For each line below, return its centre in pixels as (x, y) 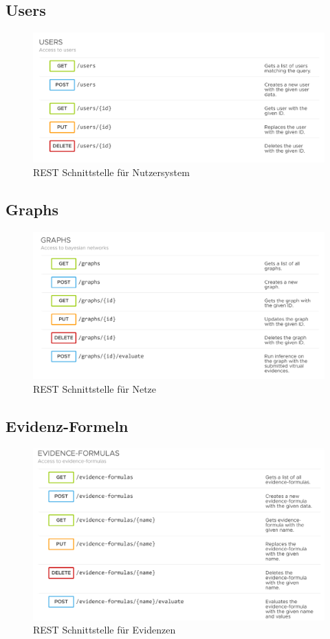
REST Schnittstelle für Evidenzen (104, 630)
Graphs (32, 209)
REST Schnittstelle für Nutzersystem (111, 172)
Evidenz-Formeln (67, 426)
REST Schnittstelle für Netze (95, 389)
